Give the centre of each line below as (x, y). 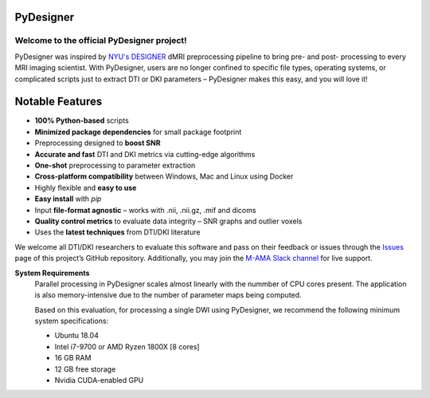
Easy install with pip (68, 199)
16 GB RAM (73, 358)
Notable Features (59, 102)
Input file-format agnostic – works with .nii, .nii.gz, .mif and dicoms (145, 210)
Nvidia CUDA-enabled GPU (99, 380)
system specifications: (72, 321)
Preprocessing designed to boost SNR (98, 143)
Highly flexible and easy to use (86, 187)
